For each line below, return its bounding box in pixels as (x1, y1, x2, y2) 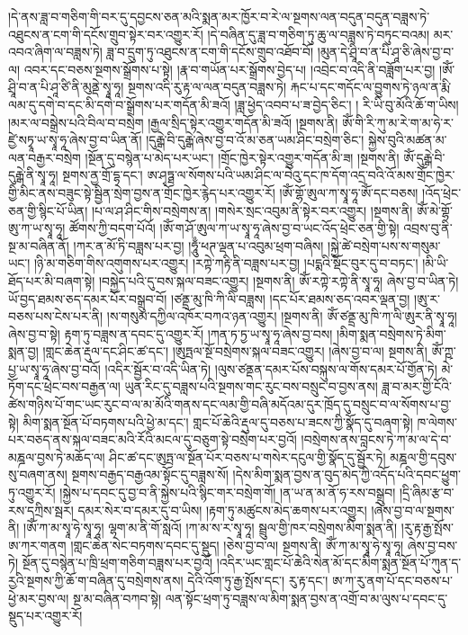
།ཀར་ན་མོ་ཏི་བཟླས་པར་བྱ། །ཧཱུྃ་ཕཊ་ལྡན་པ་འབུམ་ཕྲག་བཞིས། (73, 236, 324, 255)
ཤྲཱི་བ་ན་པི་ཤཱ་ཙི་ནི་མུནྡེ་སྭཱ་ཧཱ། (8, 77, 124, 96)
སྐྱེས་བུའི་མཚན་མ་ (367, 130, 447, 149)
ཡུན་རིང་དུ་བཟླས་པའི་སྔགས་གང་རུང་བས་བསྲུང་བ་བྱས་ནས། (124, 377, 378, 396)
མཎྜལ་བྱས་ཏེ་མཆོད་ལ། (8, 447, 105, 466)
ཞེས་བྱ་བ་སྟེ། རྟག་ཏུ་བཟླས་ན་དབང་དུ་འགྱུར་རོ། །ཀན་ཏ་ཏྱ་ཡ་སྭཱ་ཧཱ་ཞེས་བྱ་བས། (8, 324, 333, 343)
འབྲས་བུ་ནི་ (403, 219, 453, 237)
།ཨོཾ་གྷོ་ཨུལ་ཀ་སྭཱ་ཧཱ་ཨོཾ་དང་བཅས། (279, 183, 418, 201)
